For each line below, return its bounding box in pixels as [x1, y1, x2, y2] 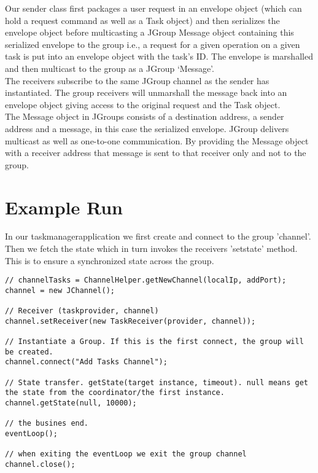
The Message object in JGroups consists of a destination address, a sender [5, 110, 284, 123]
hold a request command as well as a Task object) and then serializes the [5, 14, 280, 26]
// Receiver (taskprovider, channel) [5, 307, 159, 316]
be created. [5, 347, 53, 356]
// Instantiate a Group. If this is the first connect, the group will [5, 337, 304, 346]
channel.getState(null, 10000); [5, 399, 137, 408]
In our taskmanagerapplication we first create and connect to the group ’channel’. [5, 230, 311, 243]
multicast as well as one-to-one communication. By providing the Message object [5, 134, 309, 147]
